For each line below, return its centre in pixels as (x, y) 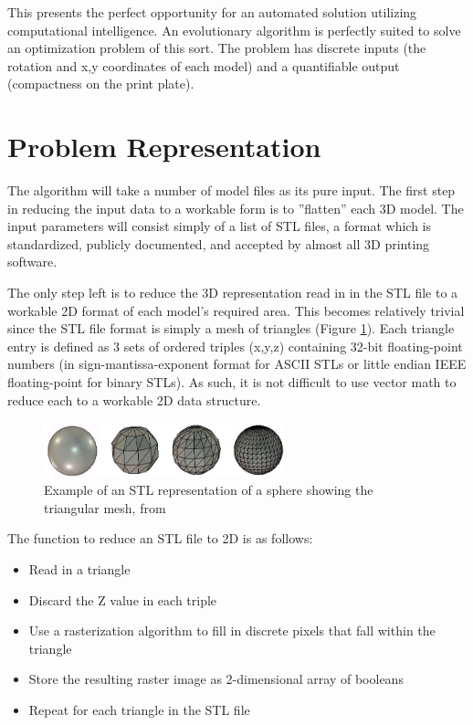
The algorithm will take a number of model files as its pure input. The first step (231, 190)
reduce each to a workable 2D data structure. (134, 399)
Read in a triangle (79, 569)
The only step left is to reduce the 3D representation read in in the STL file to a (233, 293)
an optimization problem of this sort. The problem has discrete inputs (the (217, 48)
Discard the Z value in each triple (123, 599)
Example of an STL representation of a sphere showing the (209, 490)
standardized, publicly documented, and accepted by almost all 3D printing (219, 243)
